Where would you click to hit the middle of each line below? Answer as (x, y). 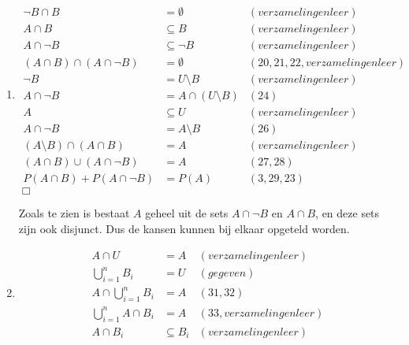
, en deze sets (348, 213)
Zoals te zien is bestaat (74, 213)
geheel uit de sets (187, 213)
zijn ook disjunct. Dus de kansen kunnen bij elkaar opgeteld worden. (184, 228)
